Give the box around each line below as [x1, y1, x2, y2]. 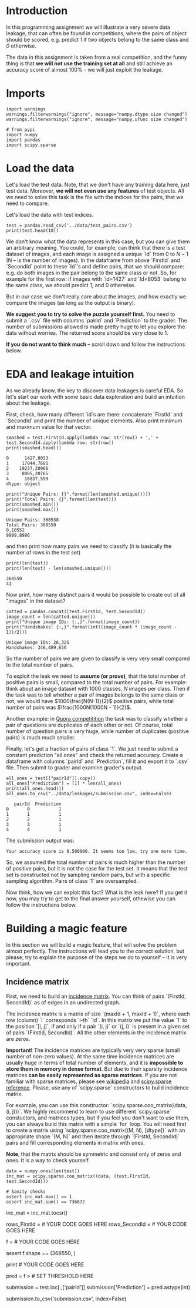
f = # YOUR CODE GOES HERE [6, 1238, 80, 1245]
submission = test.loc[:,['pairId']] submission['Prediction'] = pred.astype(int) [6, 1283, 191, 1290]
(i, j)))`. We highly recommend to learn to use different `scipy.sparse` [6, 1108, 171, 1115]
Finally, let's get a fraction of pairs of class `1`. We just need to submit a [6, 745, 178, 752]
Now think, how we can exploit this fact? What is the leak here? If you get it [6, 889, 188, 896]
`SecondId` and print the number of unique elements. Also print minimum [6, 417, 183, 424]
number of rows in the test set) [6, 549, 81, 556]
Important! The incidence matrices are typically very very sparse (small [6, 1047, 180, 1054]
